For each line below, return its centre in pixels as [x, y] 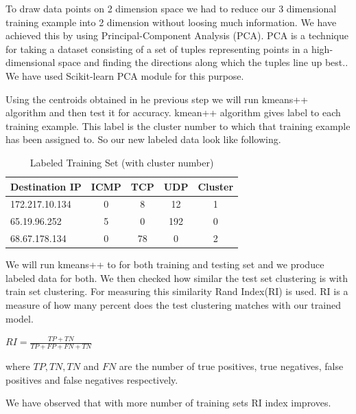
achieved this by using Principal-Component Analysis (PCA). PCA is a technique [177, 35]
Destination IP [46, 186]
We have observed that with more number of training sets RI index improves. [168, 403]
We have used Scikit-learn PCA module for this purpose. [125, 75]
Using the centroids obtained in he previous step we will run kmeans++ [157, 99]
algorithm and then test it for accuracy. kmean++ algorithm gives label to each [173, 112]
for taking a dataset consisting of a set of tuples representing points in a [157, 48]
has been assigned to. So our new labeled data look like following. [143, 139]
